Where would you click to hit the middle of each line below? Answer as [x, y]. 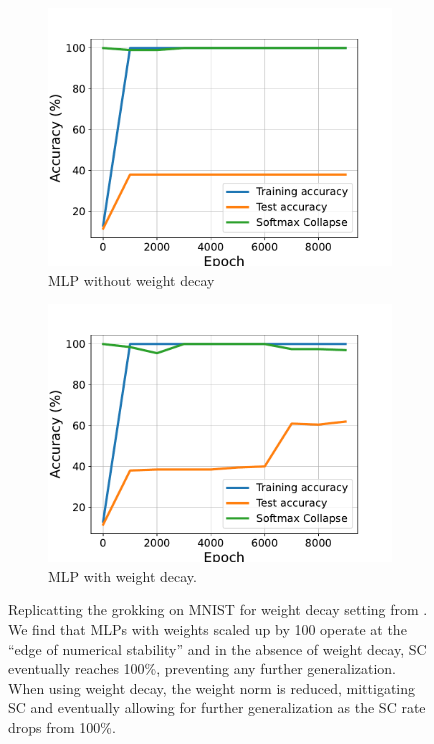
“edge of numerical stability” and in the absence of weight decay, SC [217, 648]
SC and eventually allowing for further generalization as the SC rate [217, 707]
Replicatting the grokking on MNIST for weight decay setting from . [218, 609]
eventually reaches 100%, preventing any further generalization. [202, 668]
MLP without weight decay [131, 279]
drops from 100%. [62, 726]
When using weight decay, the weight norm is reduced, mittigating [212, 687]
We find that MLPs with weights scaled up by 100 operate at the [207, 628]
